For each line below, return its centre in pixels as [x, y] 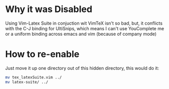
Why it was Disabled [49, 9]
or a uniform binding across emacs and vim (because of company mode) [81, 34]
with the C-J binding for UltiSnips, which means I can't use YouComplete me [85, 28]
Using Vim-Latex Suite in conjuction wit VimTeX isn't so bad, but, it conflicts [84, 23]
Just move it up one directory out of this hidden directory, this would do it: [82, 68]
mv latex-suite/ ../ [27, 82]
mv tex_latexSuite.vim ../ [34, 77]
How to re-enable [42, 54]
